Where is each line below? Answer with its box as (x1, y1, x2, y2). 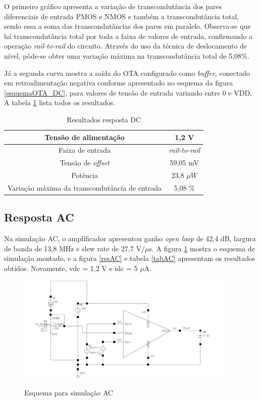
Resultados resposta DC (67, 114, 141, 124)
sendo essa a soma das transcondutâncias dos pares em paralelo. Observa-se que (4, 21, 251, 31)
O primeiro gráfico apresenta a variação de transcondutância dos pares (4, 1, 222, 11)
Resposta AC (4, 209, 74, 225)
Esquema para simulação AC (24, 387, 114, 397)
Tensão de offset (60, 157, 110, 168)
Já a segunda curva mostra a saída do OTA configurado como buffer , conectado (4, 67, 250, 78)
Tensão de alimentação (44, 131, 125, 142)
